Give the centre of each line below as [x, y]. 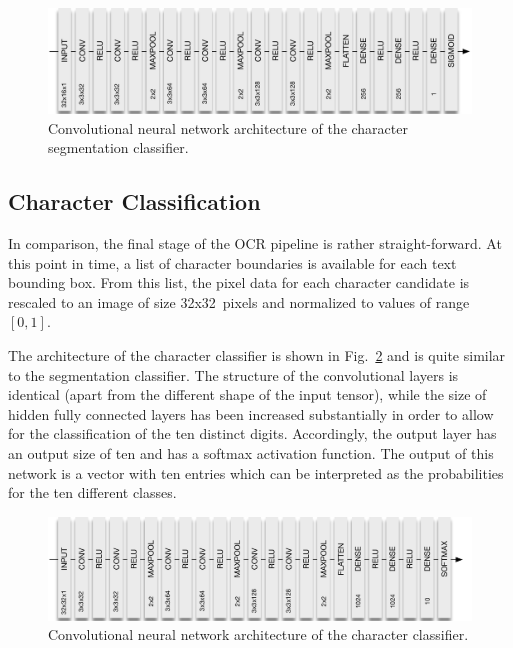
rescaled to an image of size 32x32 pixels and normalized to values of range [239, 301]
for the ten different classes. [92, 492]
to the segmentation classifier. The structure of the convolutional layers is [233, 374]
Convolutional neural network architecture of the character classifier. [258, 634]
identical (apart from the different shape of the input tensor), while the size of [247, 394]
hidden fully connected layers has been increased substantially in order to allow [251, 413]
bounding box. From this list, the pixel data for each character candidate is [239, 282]
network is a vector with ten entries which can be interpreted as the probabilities [256, 472]
